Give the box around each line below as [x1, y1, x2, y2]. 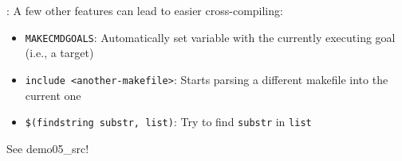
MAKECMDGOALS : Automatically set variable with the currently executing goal [25, 29, 396, 45]
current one [25, 86, 81, 103]
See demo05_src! [6, 140, 89, 156]
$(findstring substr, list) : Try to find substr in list [25, 113, 312, 130]
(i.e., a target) [25, 44, 94, 61]
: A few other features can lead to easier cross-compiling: [6, 2, 283, 18]
